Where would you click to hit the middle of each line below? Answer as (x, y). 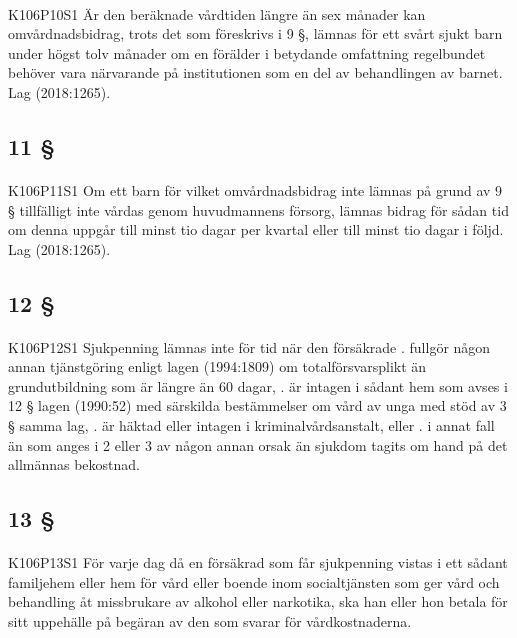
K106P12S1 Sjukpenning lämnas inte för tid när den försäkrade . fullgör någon (249, 346)
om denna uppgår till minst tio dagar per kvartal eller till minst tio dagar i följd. (256, 229)
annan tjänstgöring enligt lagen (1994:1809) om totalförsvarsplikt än (217, 366)
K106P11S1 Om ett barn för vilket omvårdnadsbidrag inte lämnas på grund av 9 (255, 189)
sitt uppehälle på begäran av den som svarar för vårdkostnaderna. (210, 621)
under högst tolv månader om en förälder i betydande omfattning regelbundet (247, 52)
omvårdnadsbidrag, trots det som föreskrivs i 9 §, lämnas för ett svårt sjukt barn (255, 33)
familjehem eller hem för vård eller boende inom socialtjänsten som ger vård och (254, 581)
